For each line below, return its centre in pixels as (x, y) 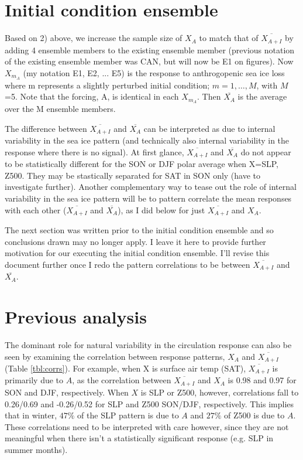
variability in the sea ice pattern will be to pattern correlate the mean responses (148, 198)
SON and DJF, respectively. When (67, 392)
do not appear (266, 151)
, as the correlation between (122, 380)
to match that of (229, 38)
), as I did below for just (161, 209)
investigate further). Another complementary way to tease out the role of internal (151, 187)
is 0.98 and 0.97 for (262, 380)
